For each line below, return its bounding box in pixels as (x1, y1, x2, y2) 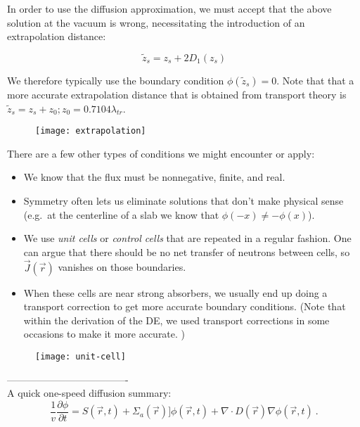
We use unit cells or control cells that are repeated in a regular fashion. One (23, 231, 352, 246)
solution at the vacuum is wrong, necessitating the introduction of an (7, 15, 305, 30)
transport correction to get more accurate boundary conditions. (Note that (23, 299, 346, 314)
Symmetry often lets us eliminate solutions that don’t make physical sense (23, 193, 344, 208)
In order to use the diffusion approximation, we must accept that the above (7, 1, 332, 15)
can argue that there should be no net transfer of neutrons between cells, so (23, 244, 350, 259)
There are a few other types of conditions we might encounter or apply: (7, 146, 315, 160)
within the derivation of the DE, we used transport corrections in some (23, 312, 330, 327)
